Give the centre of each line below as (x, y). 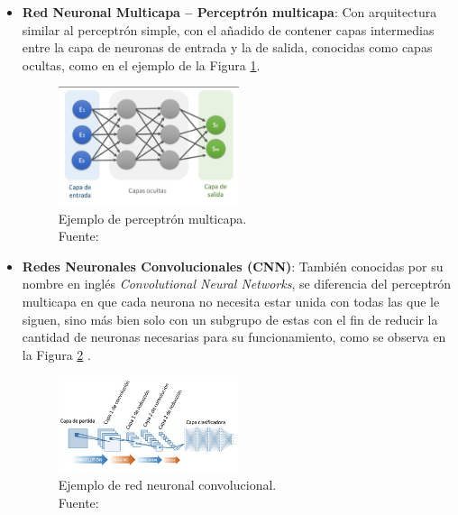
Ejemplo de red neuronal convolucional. (167, 484)
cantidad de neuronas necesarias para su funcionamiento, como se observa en (234, 337)
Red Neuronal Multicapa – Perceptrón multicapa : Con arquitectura (229, 12)
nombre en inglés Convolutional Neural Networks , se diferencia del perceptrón (237, 284)
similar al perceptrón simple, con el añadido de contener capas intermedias (228, 29)
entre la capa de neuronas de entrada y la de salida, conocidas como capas (227, 47)
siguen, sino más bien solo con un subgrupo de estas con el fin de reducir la (230, 319)
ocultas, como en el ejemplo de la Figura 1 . (141, 64)
